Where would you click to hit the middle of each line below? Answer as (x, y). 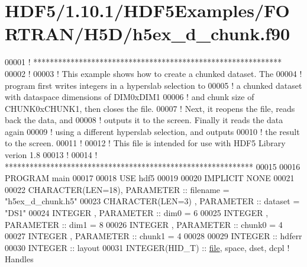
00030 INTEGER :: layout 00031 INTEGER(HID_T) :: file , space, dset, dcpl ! (147, 247)
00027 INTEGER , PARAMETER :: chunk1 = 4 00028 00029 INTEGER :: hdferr (153, 236)
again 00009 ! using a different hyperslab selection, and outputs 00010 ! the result (152, 131)
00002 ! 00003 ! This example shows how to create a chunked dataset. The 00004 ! (153, 73)
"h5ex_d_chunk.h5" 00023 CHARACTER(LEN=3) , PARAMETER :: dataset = (152, 201)
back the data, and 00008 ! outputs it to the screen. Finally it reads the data (144, 120)
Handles (19, 259)
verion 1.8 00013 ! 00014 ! (51, 155)
